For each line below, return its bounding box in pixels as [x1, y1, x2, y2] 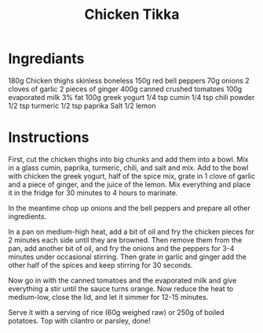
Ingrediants [8, 50, 85, 68]
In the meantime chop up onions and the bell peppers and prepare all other [8, 203, 251, 213]
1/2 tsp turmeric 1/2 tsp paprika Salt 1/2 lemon [8, 101, 156, 110]
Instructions [8, 128, 89, 146]
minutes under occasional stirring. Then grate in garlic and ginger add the [8, 252, 247, 261]
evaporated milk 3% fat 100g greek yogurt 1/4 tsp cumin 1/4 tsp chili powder [8, 92, 255, 102]
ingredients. [8, 211, 47, 221]
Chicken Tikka [84, 6, 180, 24]
